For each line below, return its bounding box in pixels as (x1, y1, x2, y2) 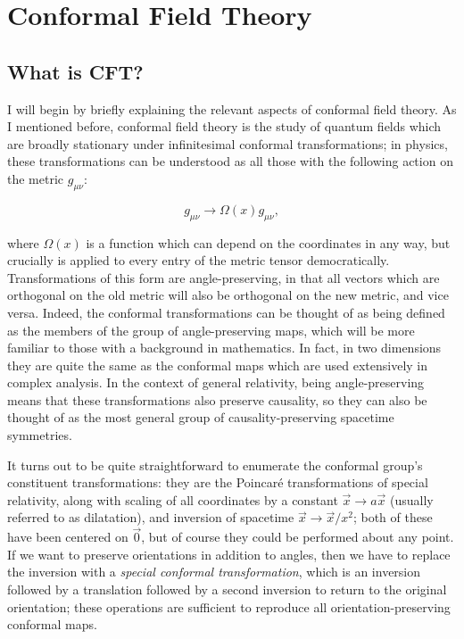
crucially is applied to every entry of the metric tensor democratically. (7, 251, 390, 270)
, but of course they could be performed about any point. (141, 527, 454, 546)
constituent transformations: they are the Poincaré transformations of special (7, 473, 428, 492)
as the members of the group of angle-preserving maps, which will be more (7, 320, 415, 339)
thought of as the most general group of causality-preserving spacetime (7, 408, 394, 427)
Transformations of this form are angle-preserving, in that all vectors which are (7, 268, 440, 286)
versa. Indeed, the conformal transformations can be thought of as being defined (7, 303, 445, 321)
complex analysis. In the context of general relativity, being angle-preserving (7, 373, 425, 392)
